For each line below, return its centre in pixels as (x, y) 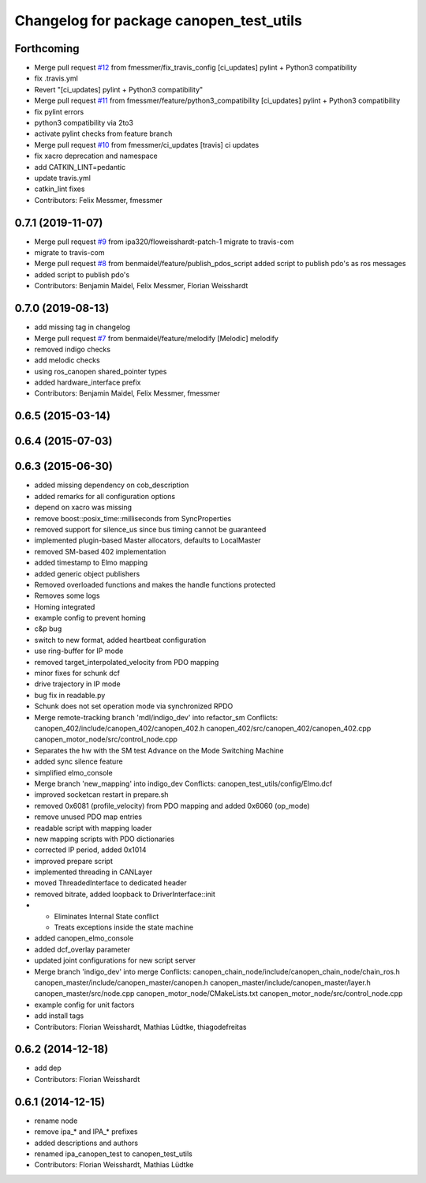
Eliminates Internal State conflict (106, 916)
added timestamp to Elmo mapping (91, 563)
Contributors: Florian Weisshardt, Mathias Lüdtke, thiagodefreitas (140, 1027)
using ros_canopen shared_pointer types (101, 371)
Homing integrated (65, 607)
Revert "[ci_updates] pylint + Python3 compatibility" (119, 89)
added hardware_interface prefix (88, 382)
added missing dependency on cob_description (112, 485)
